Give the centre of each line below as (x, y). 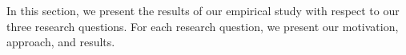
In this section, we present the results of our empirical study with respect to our (203, 10)
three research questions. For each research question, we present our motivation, (203, 26)
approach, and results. (61, 42)
